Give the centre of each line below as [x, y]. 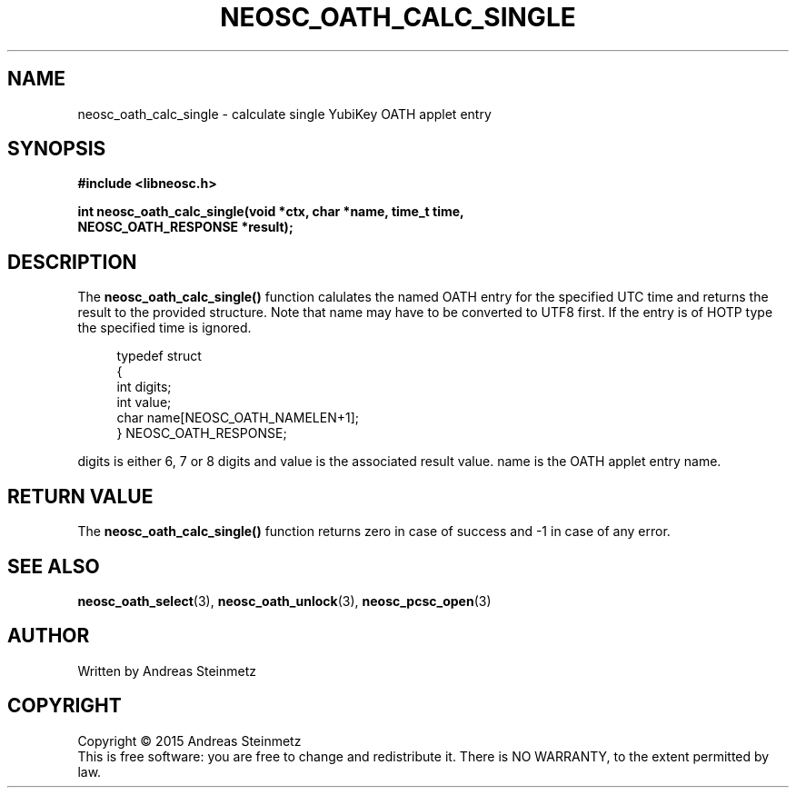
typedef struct [159, 356]
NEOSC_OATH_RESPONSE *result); [185, 227]
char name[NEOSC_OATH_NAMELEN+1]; [238, 418]
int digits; [144, 387]
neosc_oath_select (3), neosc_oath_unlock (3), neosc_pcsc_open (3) [284, 601]
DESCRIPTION [72, 262]
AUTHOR [49, 636]
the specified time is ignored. [164, 328]
